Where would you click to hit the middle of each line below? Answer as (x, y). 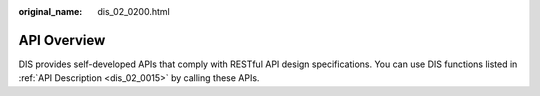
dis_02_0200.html (133, 11)
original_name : (50, 11)
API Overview (62, 40)
